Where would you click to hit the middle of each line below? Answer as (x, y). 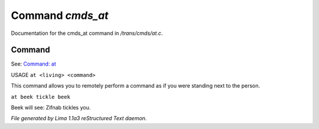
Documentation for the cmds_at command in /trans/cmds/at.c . (87, 33)
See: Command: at (33, 64)
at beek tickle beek (41, 97)
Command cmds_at (60, 15)
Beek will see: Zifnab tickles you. (51, 108)
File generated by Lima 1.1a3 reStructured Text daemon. (79, 118)
